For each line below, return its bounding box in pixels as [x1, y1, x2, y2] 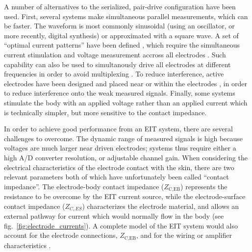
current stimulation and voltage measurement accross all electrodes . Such [4, 49, 226, 59]
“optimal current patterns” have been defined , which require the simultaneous [4, 40, 240, 50]
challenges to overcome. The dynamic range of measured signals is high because [4, 133, 243, 143]
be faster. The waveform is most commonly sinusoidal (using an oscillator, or [4, 21, 235, 31]
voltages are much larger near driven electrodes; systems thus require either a [4, 143, 236, 153]
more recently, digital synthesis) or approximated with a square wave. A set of [4, 30, 239, 40]
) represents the [180, 181, 227, 191]
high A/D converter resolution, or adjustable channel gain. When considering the [4, 152, 248, 162]
